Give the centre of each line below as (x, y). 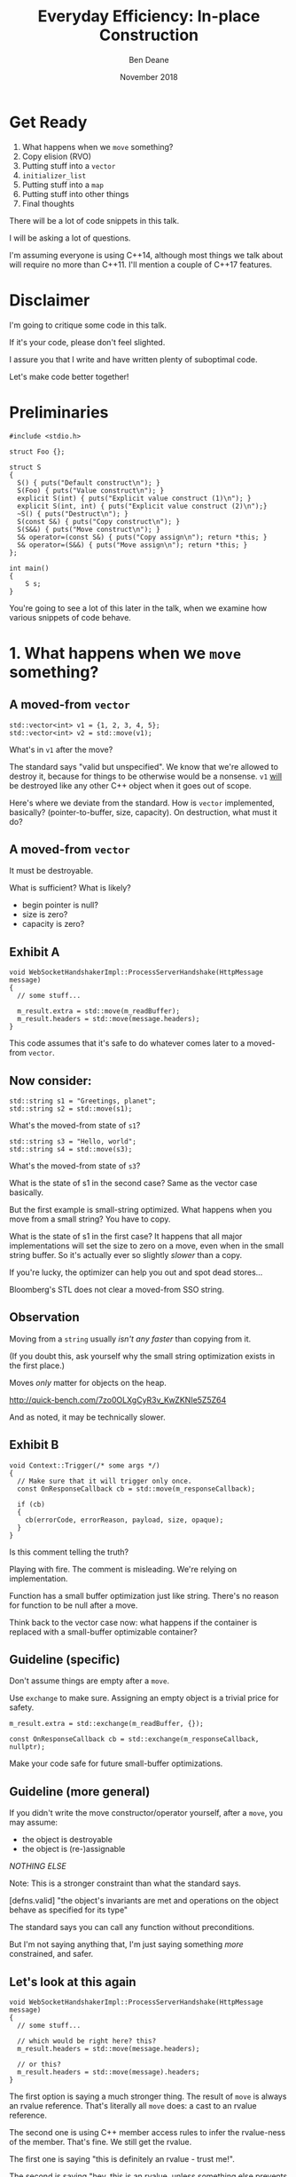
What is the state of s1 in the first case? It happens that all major (126, 1236)
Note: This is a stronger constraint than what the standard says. (125, 1883)
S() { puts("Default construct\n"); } (89, 483)
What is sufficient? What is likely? (70, 888)
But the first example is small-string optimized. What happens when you (141, 1210)
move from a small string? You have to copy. (90, 1219)
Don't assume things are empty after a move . (90, 1681)
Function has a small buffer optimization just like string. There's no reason (144, 1595)
